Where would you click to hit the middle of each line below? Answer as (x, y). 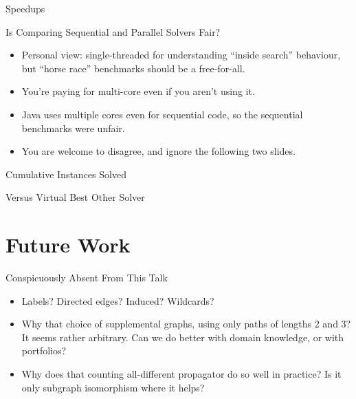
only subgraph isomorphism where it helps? (113, 387)
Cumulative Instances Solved (66, 174)
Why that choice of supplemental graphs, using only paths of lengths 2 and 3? (186, 324)
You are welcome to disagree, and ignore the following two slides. (158, 151)
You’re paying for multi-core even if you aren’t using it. (138, 91)
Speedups (25, 8)
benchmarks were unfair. (73, 128)
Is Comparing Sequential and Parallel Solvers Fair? (113, 31)
